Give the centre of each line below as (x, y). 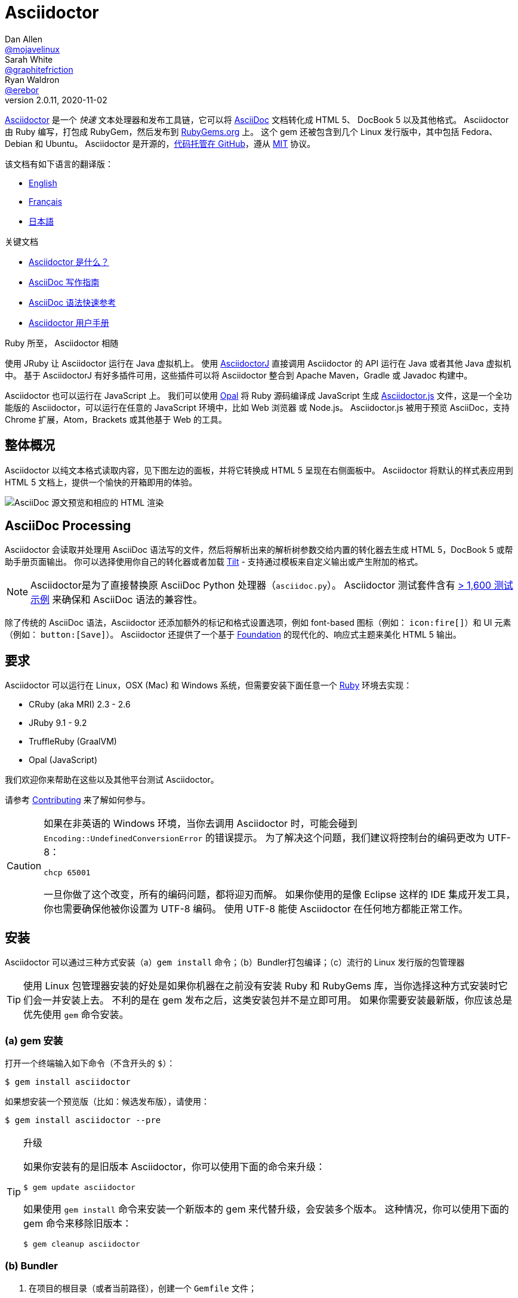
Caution (24, 865)
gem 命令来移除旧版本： (78, 1223)
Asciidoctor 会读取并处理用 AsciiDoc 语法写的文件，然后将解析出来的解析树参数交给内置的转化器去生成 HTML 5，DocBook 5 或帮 (259, 550)
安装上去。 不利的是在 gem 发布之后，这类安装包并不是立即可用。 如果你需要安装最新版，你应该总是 (287, 1000)
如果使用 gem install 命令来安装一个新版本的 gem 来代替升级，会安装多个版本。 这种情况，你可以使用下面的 (266, 1209)
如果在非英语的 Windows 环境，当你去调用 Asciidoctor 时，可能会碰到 (201, 824)
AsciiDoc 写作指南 (64, 282)
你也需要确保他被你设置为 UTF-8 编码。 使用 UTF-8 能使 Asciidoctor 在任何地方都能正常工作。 (256, 909)
